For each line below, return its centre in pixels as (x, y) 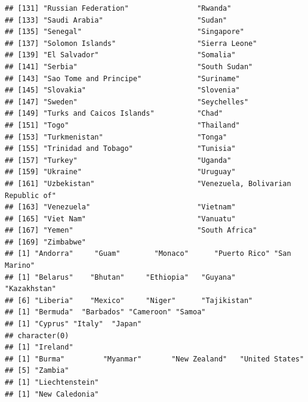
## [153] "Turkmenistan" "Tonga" (116, 137)
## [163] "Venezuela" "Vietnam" (120, 207)
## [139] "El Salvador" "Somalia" (120, 55)
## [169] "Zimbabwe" (46, 242)
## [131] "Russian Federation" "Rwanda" (118, 8)
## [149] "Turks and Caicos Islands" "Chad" (114, 114)
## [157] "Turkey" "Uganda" (118, 160)
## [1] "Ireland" (39, 347)
